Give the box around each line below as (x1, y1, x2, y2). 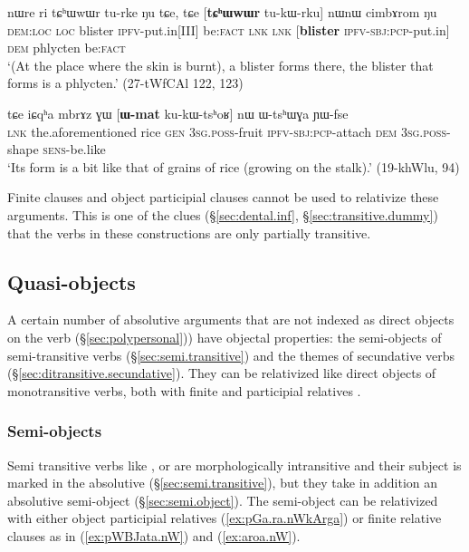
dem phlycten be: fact (7, 38, 126, 57)
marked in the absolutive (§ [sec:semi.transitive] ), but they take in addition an (7, 473, 438, 492)
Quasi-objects (7, 267, 136, 295)
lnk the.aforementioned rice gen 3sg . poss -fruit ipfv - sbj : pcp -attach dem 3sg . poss (7, 121, 446, 140)
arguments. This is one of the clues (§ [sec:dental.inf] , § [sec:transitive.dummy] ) (7, 205, 438, 224)
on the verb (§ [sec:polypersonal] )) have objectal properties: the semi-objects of (7, 327, 442, 346)
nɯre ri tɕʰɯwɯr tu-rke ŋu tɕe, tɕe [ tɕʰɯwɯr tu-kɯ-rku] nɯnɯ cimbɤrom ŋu (7, 3, 437, 21)
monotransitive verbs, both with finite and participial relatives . (7, 381, 361, 400)
